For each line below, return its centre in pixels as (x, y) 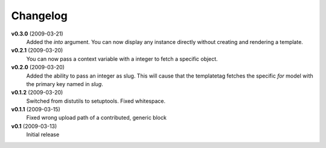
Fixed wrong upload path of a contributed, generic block (97, 118)
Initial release (43, 135)
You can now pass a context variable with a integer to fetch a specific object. (122, 59)
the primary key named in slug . (65, 84)
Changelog (39, 16)
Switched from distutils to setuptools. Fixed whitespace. (96, 101)
